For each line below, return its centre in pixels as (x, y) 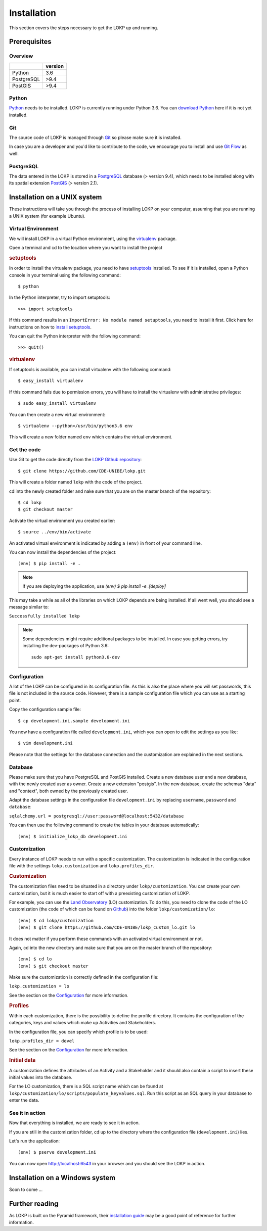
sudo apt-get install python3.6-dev (76, 657)
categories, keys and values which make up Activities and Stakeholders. (83, 1023)
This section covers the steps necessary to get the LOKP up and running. (84, 28)
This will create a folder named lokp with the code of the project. (76, 482)
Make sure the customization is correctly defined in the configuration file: (84, 977)
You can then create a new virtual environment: (57, 414)
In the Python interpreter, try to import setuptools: (60, 297)
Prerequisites (30, 42)
